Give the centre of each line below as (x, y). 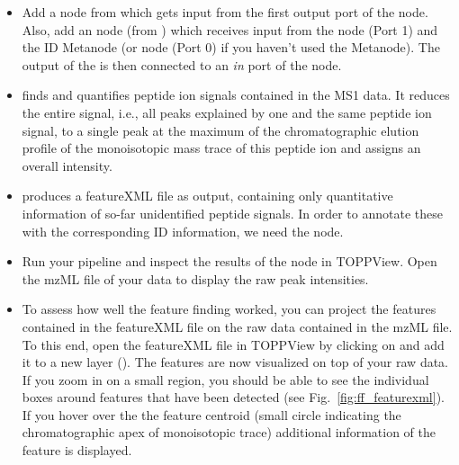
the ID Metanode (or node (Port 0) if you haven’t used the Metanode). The (231, 47)
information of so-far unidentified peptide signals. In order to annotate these (232, 213)
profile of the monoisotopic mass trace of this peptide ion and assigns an (221, 148)
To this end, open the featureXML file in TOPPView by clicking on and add (233, 344)
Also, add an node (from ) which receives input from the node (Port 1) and (230, 29)
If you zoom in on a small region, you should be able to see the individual (225, 379)
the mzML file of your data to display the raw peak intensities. (195, 278)
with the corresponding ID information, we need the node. (183, 231)
